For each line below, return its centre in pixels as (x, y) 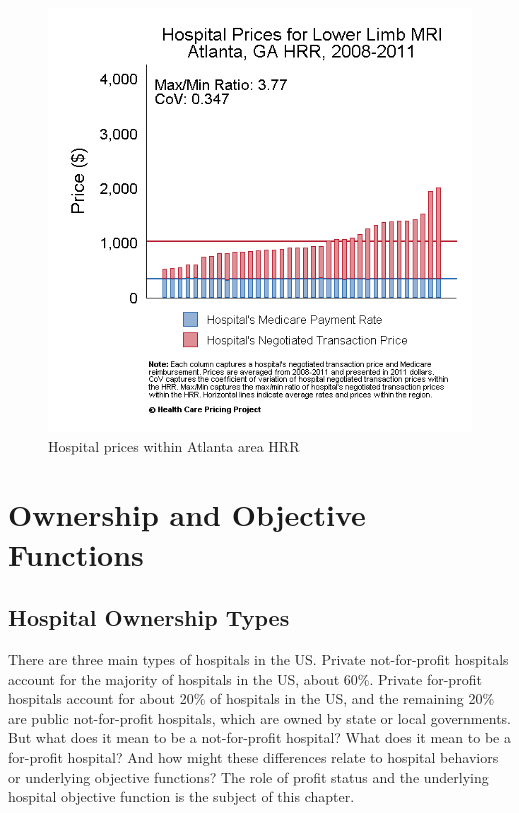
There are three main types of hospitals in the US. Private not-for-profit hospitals (258, 658)
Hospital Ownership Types (149, 617)
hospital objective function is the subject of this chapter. (181, 796)
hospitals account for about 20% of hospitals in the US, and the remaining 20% (251, 698)
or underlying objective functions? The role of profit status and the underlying (248, 776)
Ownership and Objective (187, 514)
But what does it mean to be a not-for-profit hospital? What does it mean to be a (259, 737)
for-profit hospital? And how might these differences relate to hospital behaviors (253, 756)
